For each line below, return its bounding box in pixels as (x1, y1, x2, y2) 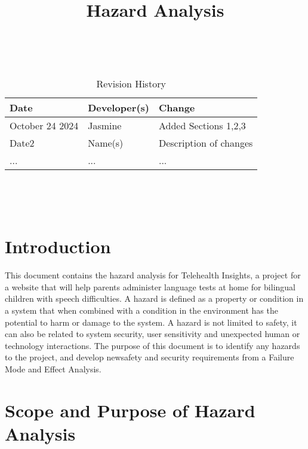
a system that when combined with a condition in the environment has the (5, 304, 278, 317)
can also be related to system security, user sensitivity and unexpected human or (5, 327, 300, 340)
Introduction (5, 234, 111, 259)
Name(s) (88, 135, 124, 150)
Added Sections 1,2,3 (158, 118, 246, 132)
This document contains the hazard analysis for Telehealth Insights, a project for (5, 269, 301, 281)
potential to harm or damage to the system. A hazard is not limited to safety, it (5, 315, 297, 328)
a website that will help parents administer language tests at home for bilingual (5, 280, 296, 293)
